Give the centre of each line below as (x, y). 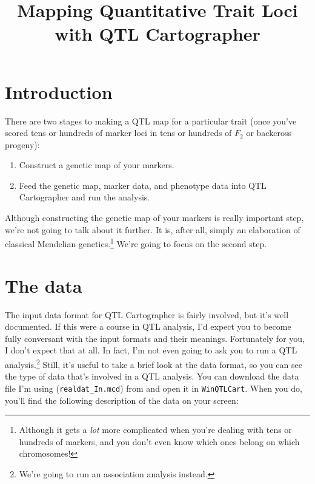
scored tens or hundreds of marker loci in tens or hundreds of (118, 133)
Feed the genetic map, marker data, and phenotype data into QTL (143, 185)
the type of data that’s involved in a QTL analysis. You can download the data (152, 376)
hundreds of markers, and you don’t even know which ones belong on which (159, 441)
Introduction (59, 91)
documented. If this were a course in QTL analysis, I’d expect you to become (148, 326)
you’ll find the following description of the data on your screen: (122, 400)
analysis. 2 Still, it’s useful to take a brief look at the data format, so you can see (154, 363)
